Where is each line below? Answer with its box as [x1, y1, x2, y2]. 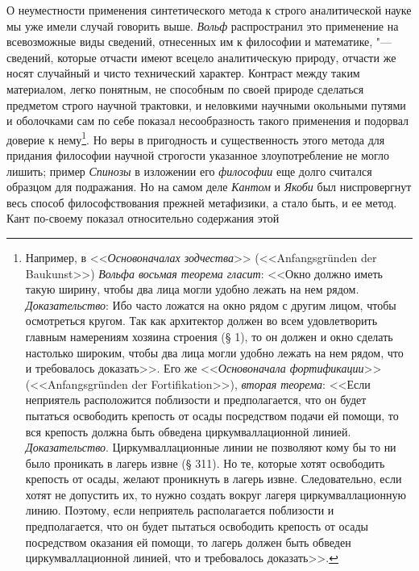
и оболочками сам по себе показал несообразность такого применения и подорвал [6, 112, 409, 129]
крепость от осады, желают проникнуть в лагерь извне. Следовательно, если [25, 470, 402, 487]
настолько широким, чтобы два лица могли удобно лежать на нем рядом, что [25, 344, 404, 361]
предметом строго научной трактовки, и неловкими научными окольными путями [6, 96, 406, 113]
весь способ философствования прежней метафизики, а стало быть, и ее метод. [6, 194, 397, 210]
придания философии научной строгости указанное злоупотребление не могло [6, 147, 390, 163]
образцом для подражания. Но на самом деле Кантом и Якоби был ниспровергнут [6, 178, 412, 195]
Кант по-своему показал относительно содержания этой [6, 210, 280, 227]
